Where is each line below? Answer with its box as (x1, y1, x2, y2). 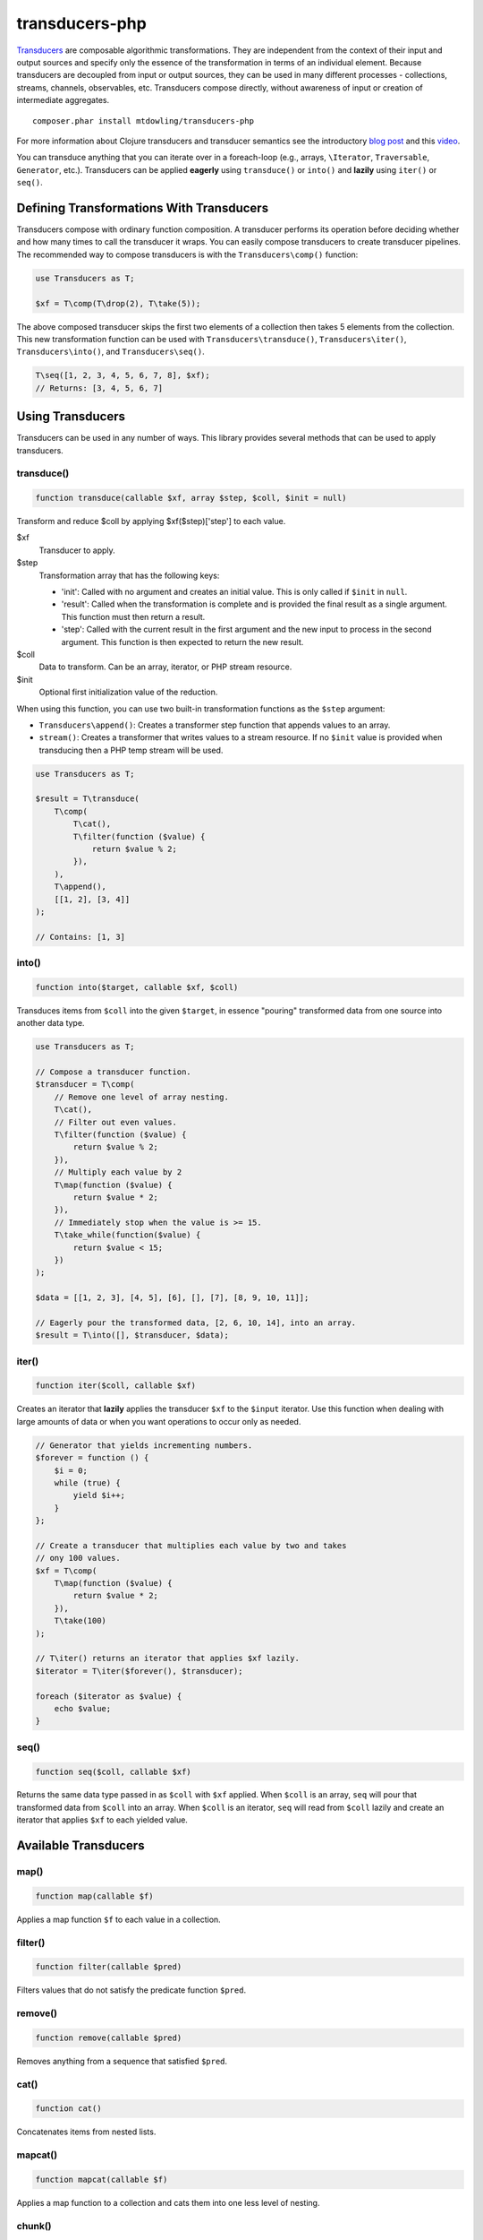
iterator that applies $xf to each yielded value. (16, 1814, 188, 1825)
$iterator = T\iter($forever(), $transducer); (35, 1666, 243, 1676)
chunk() (16, 2219, 53, 2232)
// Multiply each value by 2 (54, 1167, 182, 1177)
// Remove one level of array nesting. (54, 1091, 230, 1102)
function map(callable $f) (35, 1891, 154, 1901)
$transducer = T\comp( (35, 1080, 135, 1090)
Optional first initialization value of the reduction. (38, 686, 218, 698)
